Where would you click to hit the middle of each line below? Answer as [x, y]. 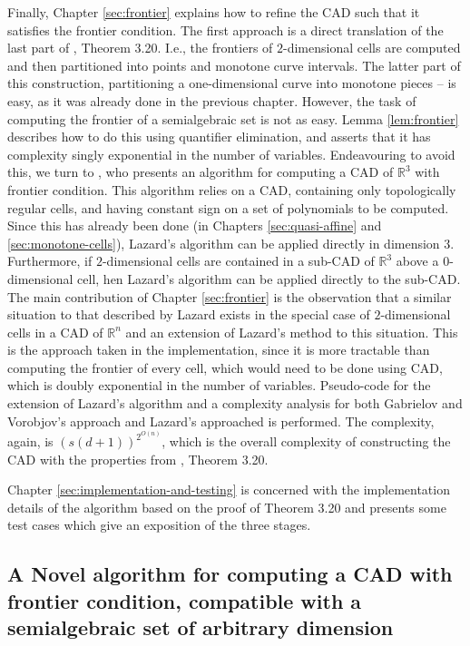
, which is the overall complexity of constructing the [306, 441]
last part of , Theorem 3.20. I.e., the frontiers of [140, 48]
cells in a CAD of [55, 332]
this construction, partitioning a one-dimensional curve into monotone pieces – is [232, 83]
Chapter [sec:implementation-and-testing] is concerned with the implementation [229, 489]
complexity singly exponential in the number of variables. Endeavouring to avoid [231, 154]
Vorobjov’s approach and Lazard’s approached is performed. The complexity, [221, 421]
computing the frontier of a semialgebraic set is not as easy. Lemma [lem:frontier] [233, 118]
